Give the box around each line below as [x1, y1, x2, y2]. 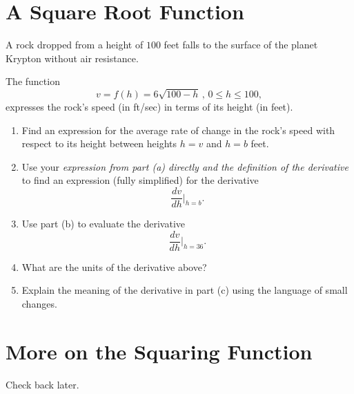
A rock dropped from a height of [6, 37, 144, 52]
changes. [21, 296, 57, 310]
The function [6, 74, 60, 88]
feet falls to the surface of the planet [164, 37, 318, 52]
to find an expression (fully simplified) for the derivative [21, 173, 259, 187]
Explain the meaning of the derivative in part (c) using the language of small [21, 283, 348, 297]
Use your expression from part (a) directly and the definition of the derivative [21, 159, 348, 173]
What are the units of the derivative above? [21, 259, 207, 274]
